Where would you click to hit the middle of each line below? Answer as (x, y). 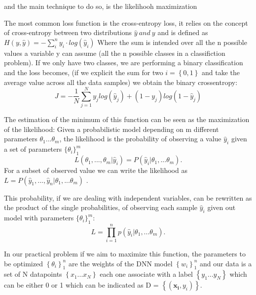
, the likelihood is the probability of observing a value (140, 139)
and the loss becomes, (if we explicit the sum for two (84, 72)
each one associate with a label (146, 274)
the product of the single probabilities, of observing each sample (101, 207)
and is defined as (183, 32)
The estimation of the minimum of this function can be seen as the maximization (127, 119)
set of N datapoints (33, 274)
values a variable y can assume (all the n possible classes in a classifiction (115, 53)
